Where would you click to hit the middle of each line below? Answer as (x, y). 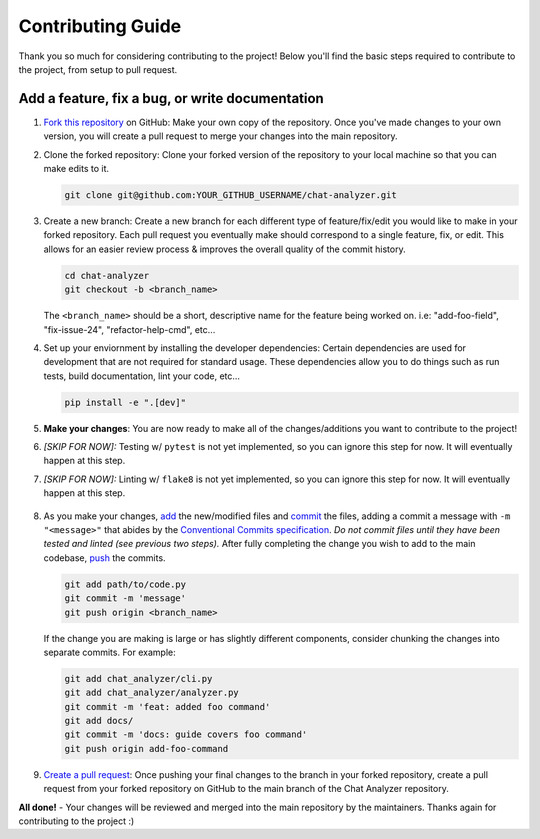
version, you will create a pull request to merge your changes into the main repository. (221, 136)
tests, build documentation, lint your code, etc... (141, 376)
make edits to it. (76, 169)
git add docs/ (99, 721)
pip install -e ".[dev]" (125, 402)
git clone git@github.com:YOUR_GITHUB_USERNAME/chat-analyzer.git (230, 195)
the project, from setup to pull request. (98, 69)
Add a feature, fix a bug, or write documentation (171, 98)
